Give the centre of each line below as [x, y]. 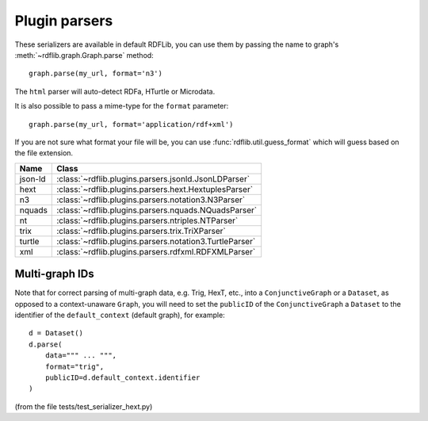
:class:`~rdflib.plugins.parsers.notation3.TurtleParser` [156, 241]
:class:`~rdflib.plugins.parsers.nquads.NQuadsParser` [157, 210]
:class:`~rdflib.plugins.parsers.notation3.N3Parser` [151, 200]
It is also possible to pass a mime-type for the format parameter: [122, 106]
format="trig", [75, 366]
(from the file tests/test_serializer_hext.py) [84, 406]
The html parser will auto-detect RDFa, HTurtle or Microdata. [115, 91]
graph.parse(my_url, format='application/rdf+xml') [131, 124]
